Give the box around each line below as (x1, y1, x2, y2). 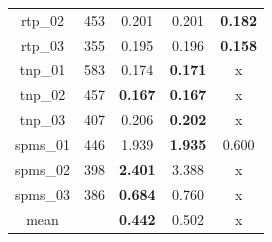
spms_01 (15, 133, 70, 154)
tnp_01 (19, 59, 66, 80)
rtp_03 (20, 34, 65, 55)
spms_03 (15, 183, 70, 204)
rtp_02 (20, 9, 65, 30)
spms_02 (15, 158, 70, 179)
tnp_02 (19, 84, 66, 105)
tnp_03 (19, 109, 66, 130)
